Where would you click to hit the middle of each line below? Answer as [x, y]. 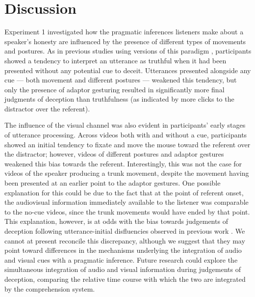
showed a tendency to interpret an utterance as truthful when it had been [115, 60]
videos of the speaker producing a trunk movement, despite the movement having [127, 173]
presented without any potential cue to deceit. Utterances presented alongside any [128, 70]
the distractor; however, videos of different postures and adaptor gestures [114, 154]
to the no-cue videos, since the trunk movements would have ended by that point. [127, 211]
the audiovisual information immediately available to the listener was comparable [127, 202]
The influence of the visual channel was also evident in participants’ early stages [125, 125]
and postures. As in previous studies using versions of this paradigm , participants [128, 51]
